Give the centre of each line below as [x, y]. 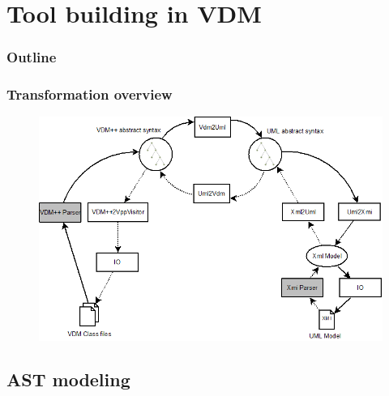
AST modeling [68, 379]
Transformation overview [90, 94]
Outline [32, 57]
